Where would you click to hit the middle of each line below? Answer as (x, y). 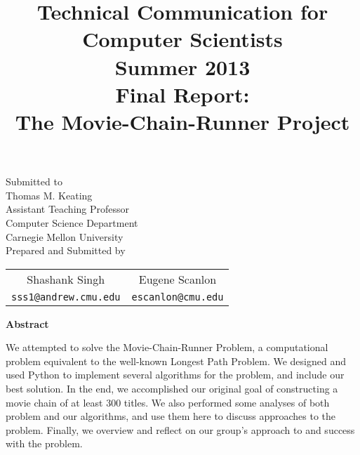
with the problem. (44, 443)
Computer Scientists (182, 39)
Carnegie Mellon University (65, 236)
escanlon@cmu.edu (178, 297)
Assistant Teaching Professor (68, 209)
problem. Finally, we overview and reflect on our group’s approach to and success (180, 429)
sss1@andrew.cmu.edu (66, 297)
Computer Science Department (72, 222)
